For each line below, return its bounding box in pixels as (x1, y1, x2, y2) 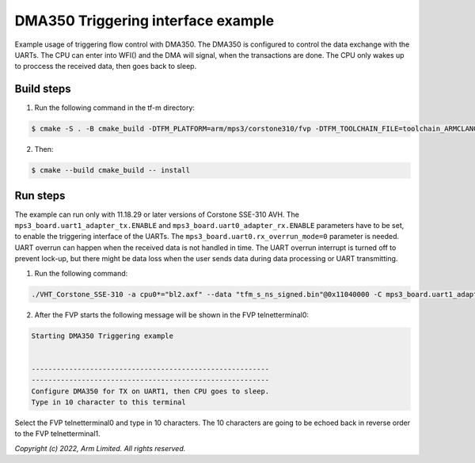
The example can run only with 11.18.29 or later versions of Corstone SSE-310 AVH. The (14, 210, 300, 219)
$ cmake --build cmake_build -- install (31, 166, 190, 175)
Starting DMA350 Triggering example (31, 331, 174, 340)
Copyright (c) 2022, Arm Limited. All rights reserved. (14, 443, 186, 453)
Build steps (14, 82, 71, 96)
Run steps (14, 188, 66, 202)
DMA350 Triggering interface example (14, 12, 275, 29)
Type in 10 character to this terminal (31, 397, 186, 407)
